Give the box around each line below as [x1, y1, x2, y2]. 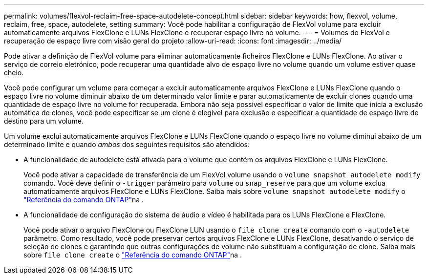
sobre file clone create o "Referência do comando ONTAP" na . [23, 251, 242, 259]
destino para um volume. [4, 117, 84, 125]
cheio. [4, 68, 24, 77]
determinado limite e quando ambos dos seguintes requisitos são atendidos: [4, 140, 250, 149]
